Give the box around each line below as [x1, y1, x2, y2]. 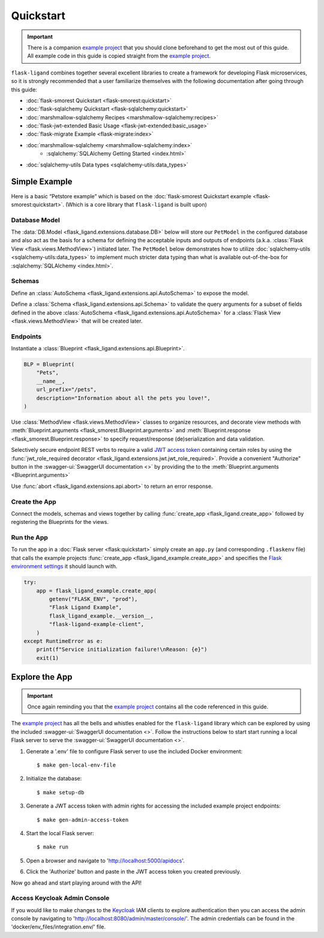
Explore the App [11, 672, 73, 682]
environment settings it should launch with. [11, 562, 118, 570]
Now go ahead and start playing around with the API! [11, 879, 142, 886]
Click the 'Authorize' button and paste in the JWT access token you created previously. [26, 868, 241, 876]
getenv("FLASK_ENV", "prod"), [49, 595, 138, 602]
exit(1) [36, 654, 59, 661]
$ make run [37, 844, 69, 850]
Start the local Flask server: [26, 829, 94, 836]
